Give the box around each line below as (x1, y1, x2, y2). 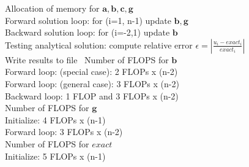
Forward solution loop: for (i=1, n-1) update (5, 14, 171, 26)
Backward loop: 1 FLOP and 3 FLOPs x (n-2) (5, 89, 179, 102)
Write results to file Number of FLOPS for (5, 53, 169, 66)
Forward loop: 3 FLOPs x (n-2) (5, 125, 123, 138)
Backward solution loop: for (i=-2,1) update (5, 26, 170, 39)
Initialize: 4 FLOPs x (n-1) (5, 113, 106, 126)
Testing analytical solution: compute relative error (5, 38, 193, 51)
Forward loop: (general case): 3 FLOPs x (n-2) (5, 77, 179, 90)
